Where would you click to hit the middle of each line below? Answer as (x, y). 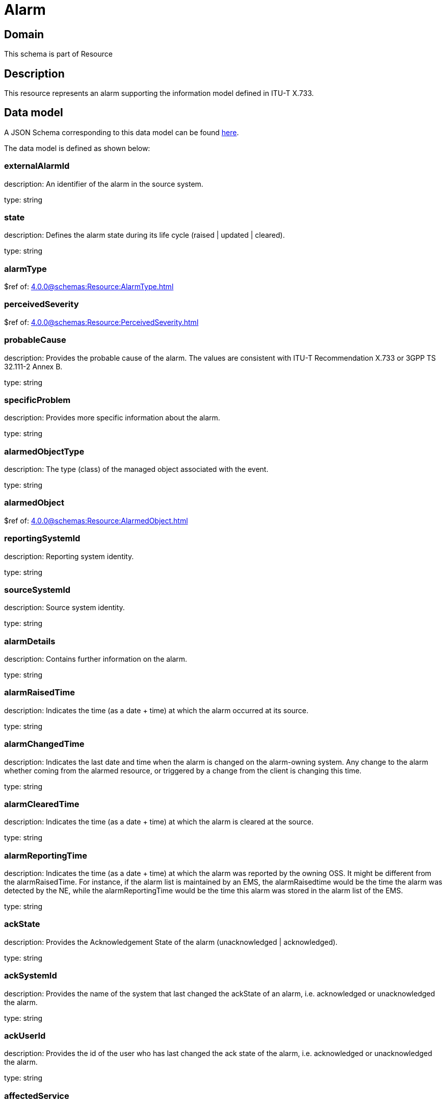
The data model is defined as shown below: (77, 148)
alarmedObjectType (44, 451)
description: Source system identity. (64, 608)
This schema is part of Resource (58, 54)
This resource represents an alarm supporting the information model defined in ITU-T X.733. (159, 93)
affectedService (37, 1096)
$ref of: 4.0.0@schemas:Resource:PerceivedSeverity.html (101, 322)
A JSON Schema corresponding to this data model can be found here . (122, 132)
